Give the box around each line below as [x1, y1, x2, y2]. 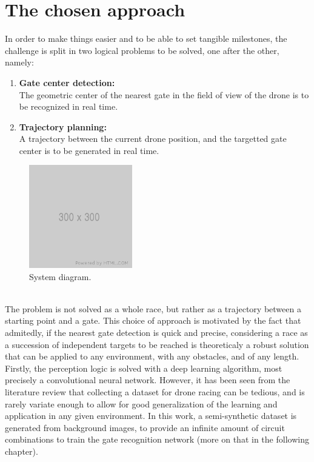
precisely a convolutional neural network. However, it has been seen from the [5, 373, 290, 386]
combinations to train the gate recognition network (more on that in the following [5, 433, 309, 446]
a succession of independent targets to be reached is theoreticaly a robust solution [5, 338, 309, 350]
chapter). [5, 444, 38, 457]
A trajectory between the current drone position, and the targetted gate [19, 132, 287, 145]
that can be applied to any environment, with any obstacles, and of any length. [5, 350, 299, 363]
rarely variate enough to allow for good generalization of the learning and [5, 397, 278, 410]
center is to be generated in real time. [19, 144, 159, 156]
